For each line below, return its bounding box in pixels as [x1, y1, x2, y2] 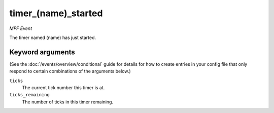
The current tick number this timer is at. [22, 85, 105, 91]
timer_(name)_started [9, 8, 103, 19]
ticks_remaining [9, 92, 50, 98]
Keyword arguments [9, 48, 76, 56]
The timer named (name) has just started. [9, 34, 96, 41]
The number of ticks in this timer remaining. [22, 99, 114, 105]
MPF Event [9, 25, 32, 31]
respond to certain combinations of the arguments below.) [9, 68, 131, 74]
